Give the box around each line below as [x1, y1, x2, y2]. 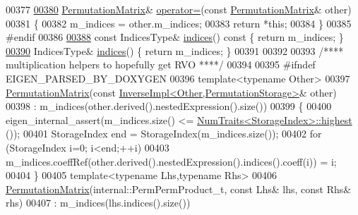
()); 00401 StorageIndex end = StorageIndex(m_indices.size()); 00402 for [6, 126, 322, 141]
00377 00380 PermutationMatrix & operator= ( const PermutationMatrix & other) [6, 2, 352, 16]
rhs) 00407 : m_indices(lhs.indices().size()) [6, 195, 191, 210]
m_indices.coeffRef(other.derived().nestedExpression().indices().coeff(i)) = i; [6, 154, 337, 168]
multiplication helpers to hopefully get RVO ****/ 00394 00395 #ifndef [6, 57, 316, 72]
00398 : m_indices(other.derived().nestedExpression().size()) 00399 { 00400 [6, 99, 332, 113]
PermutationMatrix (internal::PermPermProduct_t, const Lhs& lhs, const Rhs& [6, 181, 352, 196]
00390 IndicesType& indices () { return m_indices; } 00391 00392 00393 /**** [6, 43, 344, 58]
